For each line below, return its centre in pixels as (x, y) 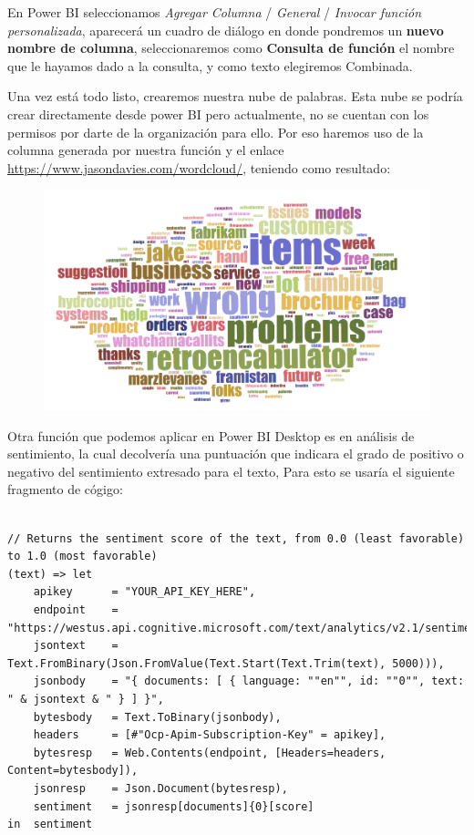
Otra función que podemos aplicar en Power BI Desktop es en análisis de (211, 435)
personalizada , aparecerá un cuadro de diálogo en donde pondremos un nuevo (226, 30)
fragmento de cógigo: (65, 489)
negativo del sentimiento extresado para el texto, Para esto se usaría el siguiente (231, 471)
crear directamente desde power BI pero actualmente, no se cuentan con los (218, 113)
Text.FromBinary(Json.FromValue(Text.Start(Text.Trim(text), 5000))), (226, 663)
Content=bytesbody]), (73, 771)
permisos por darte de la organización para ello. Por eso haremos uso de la (216, 132)
